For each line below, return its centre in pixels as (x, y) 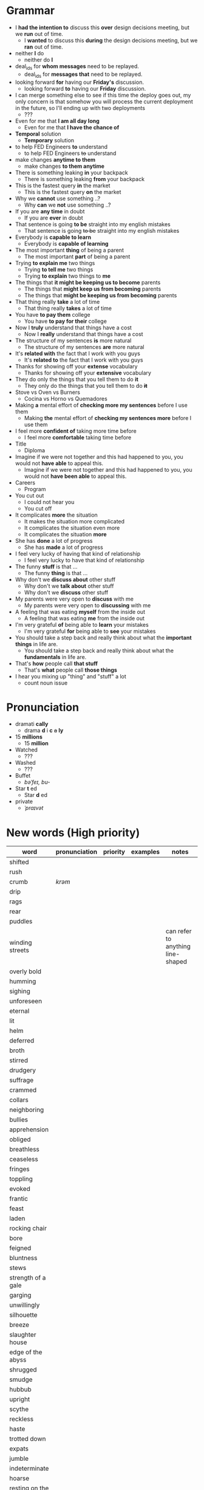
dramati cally (32, 724)
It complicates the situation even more (72, 528)
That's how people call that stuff (56, 663)
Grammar (31, 11)
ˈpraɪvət (34, 808)
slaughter (23, 1335)
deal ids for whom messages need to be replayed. (77, 67)
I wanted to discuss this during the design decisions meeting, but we (111, 40)
